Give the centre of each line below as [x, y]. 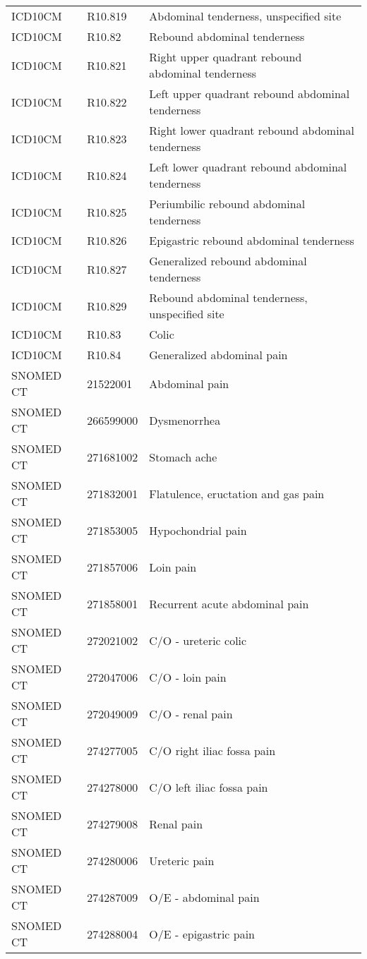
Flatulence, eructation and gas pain [237, 493]
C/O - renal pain [191, 713]
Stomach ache [183, 457]
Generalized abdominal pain [218, 355]
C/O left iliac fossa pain [209, 787]
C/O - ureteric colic [198, 640]
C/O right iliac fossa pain [212, 750]
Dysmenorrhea [185, 420]
